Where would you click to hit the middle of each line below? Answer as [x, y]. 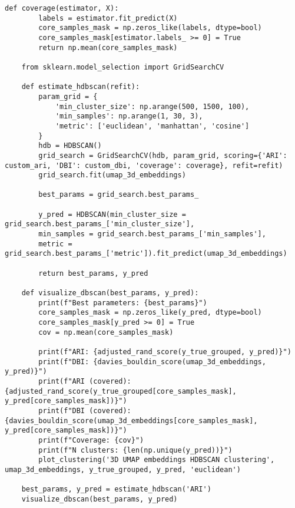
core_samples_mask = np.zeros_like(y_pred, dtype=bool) [150, 313]
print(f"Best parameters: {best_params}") [123, 303]
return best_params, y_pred [93, 273]
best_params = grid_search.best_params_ [119, 195]
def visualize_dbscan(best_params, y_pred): [110, 293]
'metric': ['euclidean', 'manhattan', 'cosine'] [152, 126]
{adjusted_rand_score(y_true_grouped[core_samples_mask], [121, 391]
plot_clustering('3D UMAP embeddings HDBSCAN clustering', [157, 460]
